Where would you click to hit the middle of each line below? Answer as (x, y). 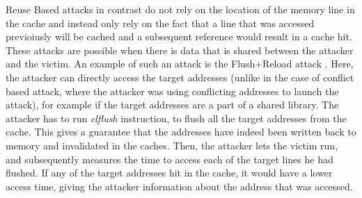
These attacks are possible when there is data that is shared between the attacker (180, 50)
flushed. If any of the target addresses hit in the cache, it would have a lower (169, 173)
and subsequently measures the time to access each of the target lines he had (170, 159)
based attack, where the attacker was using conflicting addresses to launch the (172, 91)
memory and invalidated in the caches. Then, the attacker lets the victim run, (172, 145)
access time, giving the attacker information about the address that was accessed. (179, 186)
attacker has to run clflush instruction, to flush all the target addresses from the (176, 118)
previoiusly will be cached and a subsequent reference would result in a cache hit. (179, 36)
